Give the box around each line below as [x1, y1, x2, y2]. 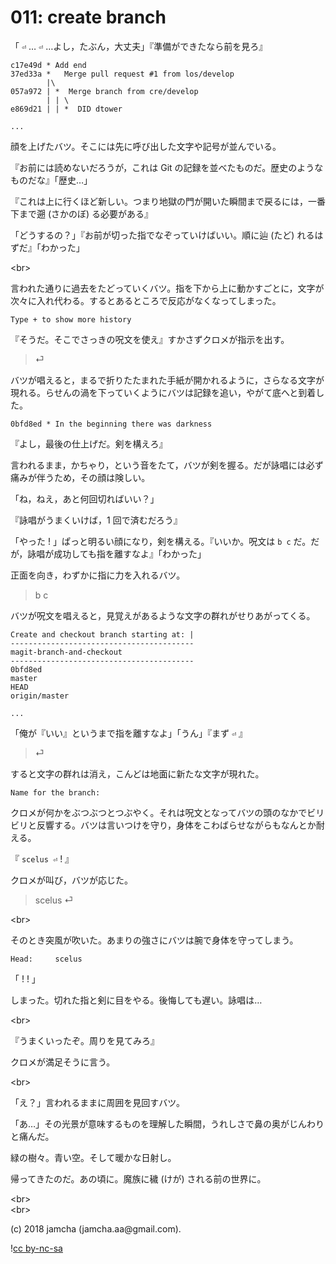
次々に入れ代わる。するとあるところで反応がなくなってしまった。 [10, 294, 282, 306]
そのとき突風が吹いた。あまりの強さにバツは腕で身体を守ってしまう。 [10, 934, 299, 946]
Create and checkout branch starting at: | [10, 629, 195, 640]
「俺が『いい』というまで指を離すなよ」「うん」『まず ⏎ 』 [10, 727, 248, 739]
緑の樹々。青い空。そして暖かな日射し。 [10, 1151, 177, 1163]
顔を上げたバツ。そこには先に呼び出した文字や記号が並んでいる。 [10, 140, 282, 152]
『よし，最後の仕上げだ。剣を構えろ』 [10, 437, 168, 450]
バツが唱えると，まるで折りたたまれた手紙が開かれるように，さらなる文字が [10, 374, 325, 386]
